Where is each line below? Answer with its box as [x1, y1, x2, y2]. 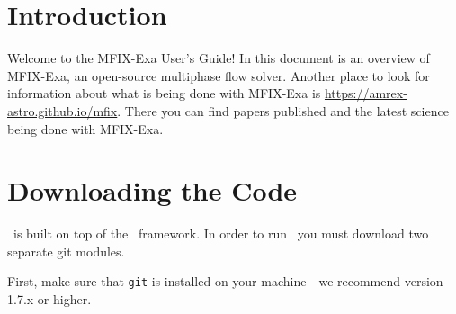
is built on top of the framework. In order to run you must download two [13, 224, 429, 243]
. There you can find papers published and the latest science [117, 101, 449, 120]
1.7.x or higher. [7, 290, 92, 309]
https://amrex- [324, 84, 407, 103]
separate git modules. [7, 241, 125, 260]
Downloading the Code [7, 172, 298, 209]
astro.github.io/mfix [7, 101, 118, 120]
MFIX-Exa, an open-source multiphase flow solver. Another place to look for [7, 66, 430, 85]
